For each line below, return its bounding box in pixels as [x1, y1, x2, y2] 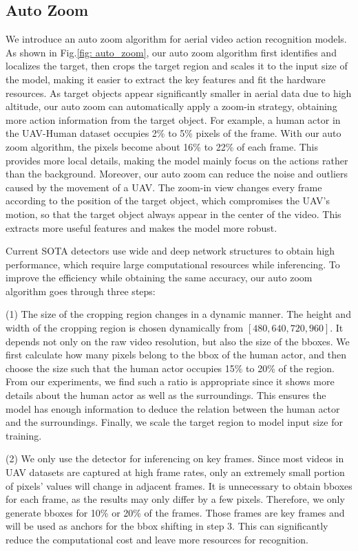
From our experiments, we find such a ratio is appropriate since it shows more [6, 374, 335, 389]
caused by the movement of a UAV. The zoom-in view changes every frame [6, 180, 322, 194]
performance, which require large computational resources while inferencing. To [6, 257, 340, 271]
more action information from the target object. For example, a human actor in [6, 112, 341, 127]
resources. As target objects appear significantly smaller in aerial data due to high [6, 85, 352, 100]
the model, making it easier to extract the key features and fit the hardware [6, 72, 326, 86]
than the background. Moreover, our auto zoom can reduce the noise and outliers [6, 166, 348, 181]
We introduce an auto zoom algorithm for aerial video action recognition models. [6, 32, 347, 46]
